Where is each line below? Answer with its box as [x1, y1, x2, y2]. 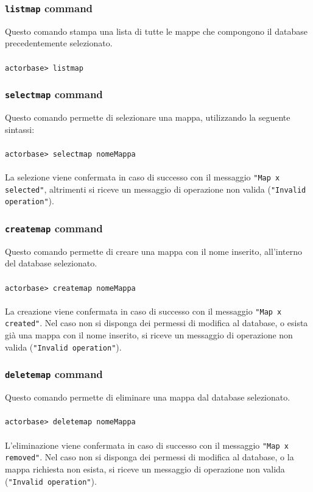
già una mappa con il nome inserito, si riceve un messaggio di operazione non [5, 329, 293, 341]
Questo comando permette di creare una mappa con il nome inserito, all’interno [5, 244, 303, 257]
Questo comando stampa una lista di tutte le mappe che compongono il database [5, 24, 308, 37]
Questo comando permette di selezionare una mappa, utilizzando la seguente [5, 111, 290, 123]
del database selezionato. [5, 257, 97, 269]
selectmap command [5, 87, 103, 102]
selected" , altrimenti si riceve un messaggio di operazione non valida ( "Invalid [5, 182, 306, 195]
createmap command [5, 220, 103, 235]
